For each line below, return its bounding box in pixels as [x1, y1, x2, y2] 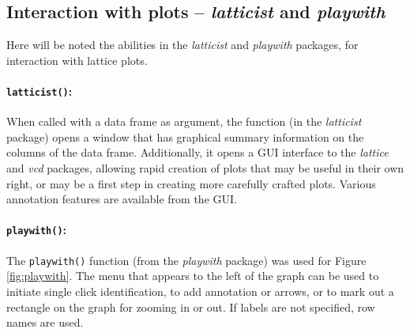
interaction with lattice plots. [6, 51, 148, 68]
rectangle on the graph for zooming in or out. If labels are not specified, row [6, 298, 375, 315]
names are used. [6, 314, 84, 331]
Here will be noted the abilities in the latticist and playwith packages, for [6, 36, 359, 53]
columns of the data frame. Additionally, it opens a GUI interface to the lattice [6, 144, 389, 161]
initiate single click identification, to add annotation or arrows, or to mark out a [6, 282, 394, 299]
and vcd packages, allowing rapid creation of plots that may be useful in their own [6, 160, 404, 176]
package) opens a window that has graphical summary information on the [6, 128, 364, 145]
